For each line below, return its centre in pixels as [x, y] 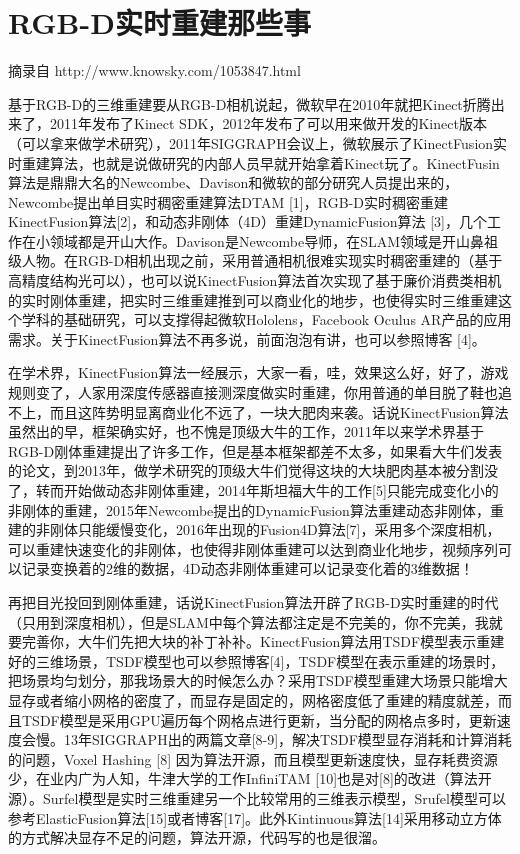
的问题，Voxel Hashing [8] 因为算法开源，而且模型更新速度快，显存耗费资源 [253, 758]
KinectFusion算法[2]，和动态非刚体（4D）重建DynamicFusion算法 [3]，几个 [247, 221]
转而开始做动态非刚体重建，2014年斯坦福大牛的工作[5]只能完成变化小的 [267, 490]
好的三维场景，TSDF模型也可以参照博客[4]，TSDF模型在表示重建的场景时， [256, 660]
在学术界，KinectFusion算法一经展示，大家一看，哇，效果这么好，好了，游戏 [258, 372]
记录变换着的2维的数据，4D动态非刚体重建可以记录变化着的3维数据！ [247, 568]
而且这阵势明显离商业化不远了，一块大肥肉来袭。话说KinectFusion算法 [279, 411]
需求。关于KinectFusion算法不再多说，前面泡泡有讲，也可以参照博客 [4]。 [247, 338]
